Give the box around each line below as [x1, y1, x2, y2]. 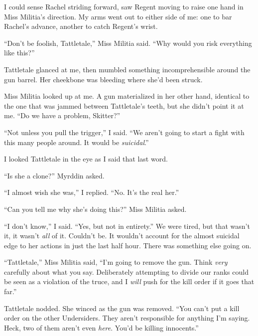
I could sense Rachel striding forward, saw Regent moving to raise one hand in [4, 1, 244, 11]
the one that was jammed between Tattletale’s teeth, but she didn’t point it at [4, 100, 244, 111]
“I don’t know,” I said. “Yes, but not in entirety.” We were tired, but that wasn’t [4, 220, 250, 231]
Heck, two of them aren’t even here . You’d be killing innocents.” [4, 322, 199, 333]
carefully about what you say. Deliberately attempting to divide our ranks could [4, 266, 249, 277]
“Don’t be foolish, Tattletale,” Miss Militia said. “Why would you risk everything [4, 37, 252, 48]
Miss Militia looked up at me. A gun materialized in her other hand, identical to [4, 91, 250, 101]
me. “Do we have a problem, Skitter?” [4, 110, 121, 121]
